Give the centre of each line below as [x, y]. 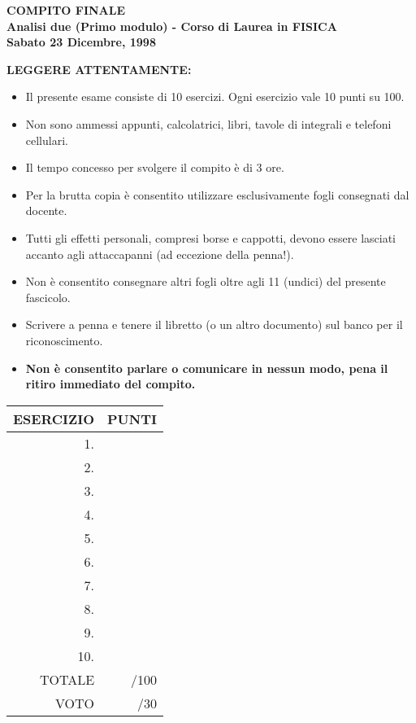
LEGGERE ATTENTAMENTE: [99, 69]
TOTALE [67, 679]
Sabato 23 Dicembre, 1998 [81, 42]
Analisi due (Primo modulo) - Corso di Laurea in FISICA [172, 26]
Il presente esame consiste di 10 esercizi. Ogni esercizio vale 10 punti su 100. [215, 96]
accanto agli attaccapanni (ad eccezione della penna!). [160, 254]
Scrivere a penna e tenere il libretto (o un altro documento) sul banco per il [214, 324]
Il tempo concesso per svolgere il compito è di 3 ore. [155, 167]
